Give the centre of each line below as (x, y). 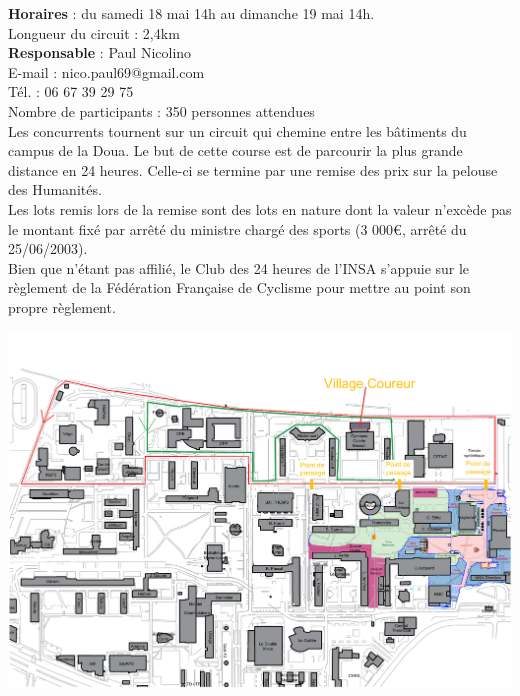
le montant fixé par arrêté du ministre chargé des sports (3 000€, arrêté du (237, 228)
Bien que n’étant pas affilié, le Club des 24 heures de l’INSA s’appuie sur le (239, 267)
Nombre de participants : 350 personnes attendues (161, 110)
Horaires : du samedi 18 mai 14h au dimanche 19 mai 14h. (191, 13)
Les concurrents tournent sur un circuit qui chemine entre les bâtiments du (237, 130)
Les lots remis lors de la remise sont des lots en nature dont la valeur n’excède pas (260, 208)
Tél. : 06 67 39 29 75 (71, 91)
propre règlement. (62, 306)
